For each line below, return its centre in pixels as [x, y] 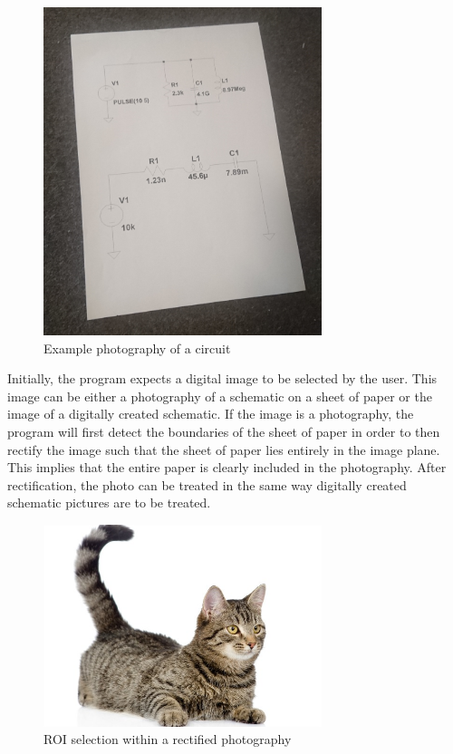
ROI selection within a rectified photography [168, 739]
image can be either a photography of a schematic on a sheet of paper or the [220, 396]
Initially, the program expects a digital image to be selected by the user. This [222, 378]
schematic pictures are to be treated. [109, 503]
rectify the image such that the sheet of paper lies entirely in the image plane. [224, 449]
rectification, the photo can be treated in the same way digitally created [207, 484]
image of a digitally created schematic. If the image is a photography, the [211, 414]
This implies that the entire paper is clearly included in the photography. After [227, 467]
